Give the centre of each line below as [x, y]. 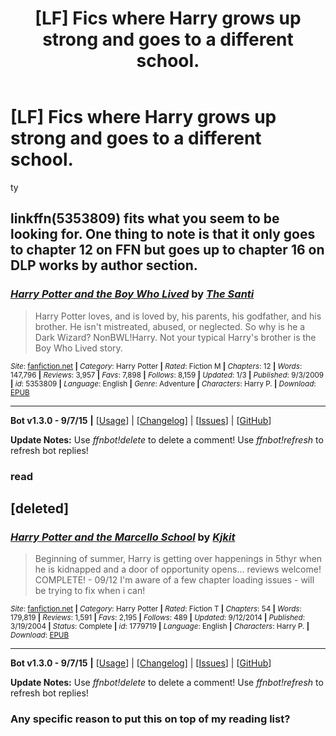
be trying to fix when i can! [90, 591]
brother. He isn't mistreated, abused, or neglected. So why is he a [170, 326]
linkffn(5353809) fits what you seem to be [145, 218]
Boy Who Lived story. [78, 348]
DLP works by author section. [104, 265]
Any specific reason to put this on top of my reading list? [150, 719]
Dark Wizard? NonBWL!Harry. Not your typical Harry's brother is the [175, 337]
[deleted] [40, 508]
